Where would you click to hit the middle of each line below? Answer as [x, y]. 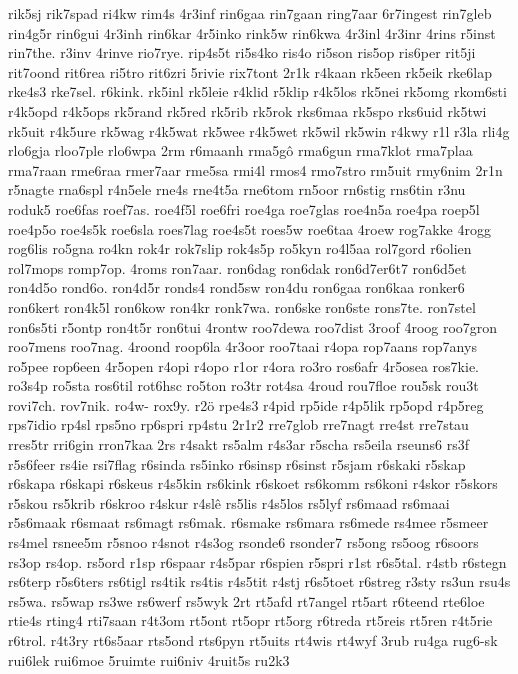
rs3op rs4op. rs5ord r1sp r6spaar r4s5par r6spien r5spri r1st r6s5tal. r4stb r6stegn [257, 561]
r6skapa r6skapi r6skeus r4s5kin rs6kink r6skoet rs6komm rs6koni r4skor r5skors [253, 483]
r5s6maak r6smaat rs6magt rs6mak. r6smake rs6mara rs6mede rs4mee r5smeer [248, 522]
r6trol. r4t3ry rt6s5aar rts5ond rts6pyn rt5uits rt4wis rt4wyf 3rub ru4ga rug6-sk [253, 640]
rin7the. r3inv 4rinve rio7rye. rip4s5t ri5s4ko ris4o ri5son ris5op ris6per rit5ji [242, 52]
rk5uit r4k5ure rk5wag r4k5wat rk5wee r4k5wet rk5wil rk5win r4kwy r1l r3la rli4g [259, 130]
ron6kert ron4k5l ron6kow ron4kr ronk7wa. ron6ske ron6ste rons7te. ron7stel [242, 306]
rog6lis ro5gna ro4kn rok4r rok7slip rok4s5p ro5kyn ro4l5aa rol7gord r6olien [240, 248]
